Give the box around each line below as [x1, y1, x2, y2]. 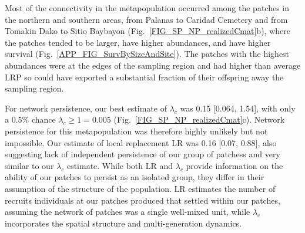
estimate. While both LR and [66, 159, 173, 171]
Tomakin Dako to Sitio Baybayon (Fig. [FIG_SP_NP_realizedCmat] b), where [5, 25, 290, 37]
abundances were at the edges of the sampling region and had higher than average [5, 59, 301, 71]
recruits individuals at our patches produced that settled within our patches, [5, 194, 280, 206]
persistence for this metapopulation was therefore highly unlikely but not [5, 124, 268, 137]
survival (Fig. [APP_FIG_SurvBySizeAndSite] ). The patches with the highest [5, 48, 290, 60]
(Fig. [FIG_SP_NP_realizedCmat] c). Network [113, 113, 285, 126]
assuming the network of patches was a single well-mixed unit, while [5, 205, 250, 218]
